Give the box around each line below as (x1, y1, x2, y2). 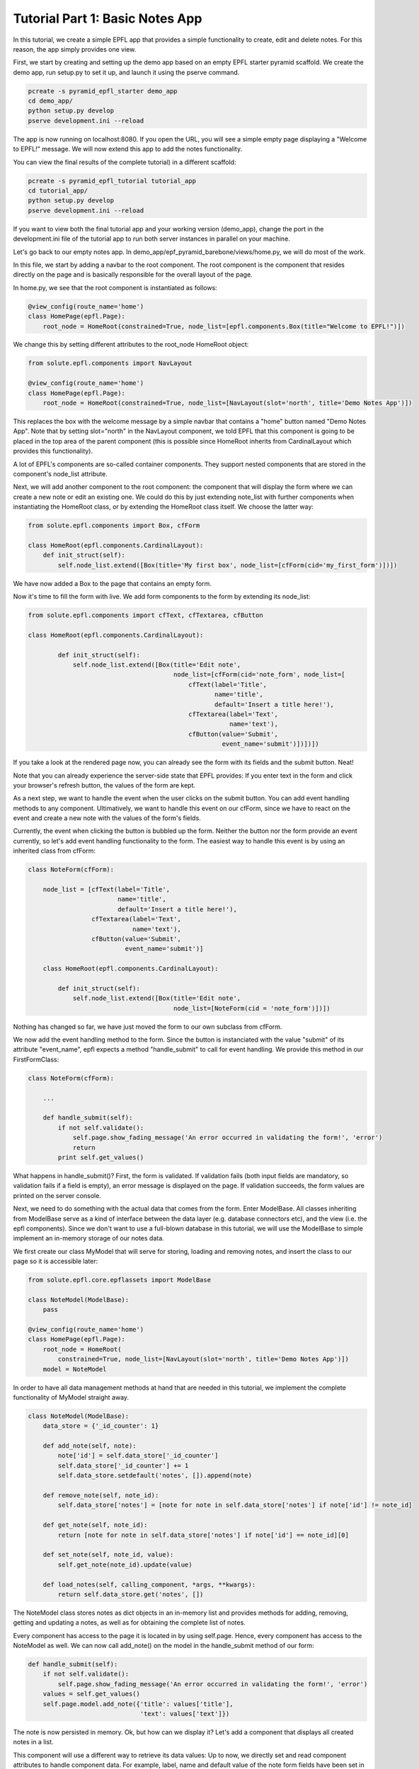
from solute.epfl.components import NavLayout (28, 359, 193, 367)
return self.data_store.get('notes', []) (57, 1590, 204, 1598)
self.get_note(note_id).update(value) (57, 1560, 193, 1569)
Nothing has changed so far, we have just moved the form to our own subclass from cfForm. (13, 1022, 282, 1031)
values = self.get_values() (42, 1690, 141, 1698)
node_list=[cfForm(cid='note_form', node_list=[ (173, 671, 346, 679)
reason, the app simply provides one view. (13, 45, 137, 53)
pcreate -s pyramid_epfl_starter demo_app (28, 87, 178, 95)
